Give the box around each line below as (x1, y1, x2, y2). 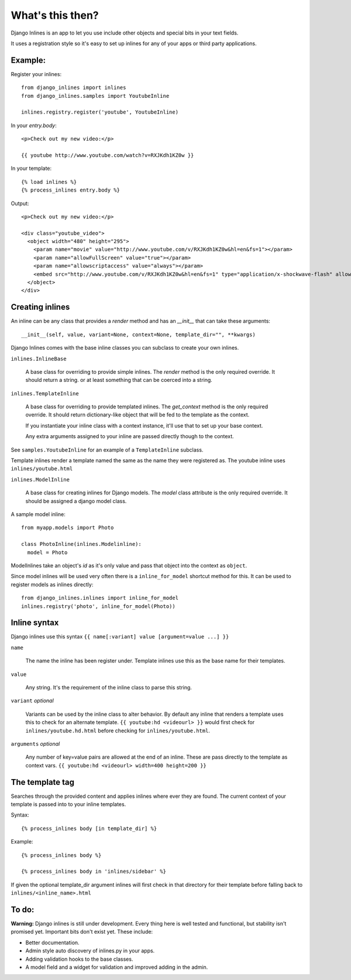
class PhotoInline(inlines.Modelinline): (21, 541, 142, 548)
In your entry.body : (11, 122, 57, 129)
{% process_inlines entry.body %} (21, 187, 120, 193)
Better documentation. (25, 939, 80, 946)
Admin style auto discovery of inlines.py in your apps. (25, 947, 155, 954)
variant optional (11, 697, 54, 704)
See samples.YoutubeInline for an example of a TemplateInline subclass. (11, 446, 204, 453)
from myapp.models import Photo (21, 524, 114, 531)
